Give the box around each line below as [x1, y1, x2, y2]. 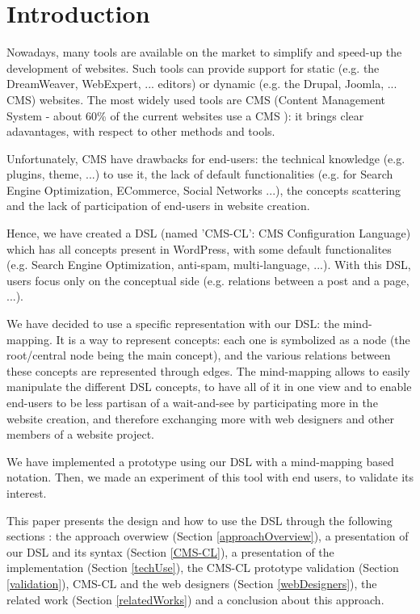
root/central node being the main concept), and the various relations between [6, 347, 391, 364]
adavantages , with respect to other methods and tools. [6, 123, 275, 140]
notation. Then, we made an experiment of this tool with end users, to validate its [6, 469, 414, 486]
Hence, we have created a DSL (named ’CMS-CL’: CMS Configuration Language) [6, 225, 411, 242]
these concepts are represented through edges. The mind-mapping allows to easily [6, 362, 410, 379]
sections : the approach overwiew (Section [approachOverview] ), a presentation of [6, 528, 409, 545]
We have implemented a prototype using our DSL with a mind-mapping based [6, 452, 394, 469]
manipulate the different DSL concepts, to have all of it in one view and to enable [6, 378, 412, 395]
